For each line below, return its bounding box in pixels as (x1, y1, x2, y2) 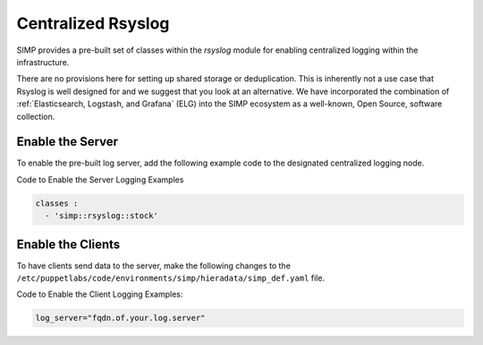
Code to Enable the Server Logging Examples (16, 174, 184, 185)
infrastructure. (16, 56, 70, 67)
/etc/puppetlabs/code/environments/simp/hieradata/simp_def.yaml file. (16, 273, 326, 283)
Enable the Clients (16, 237, 121, 252)
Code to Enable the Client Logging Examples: (16, 289, 183, 299)
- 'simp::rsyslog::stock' (45, 211, 158, 221)
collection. (16, 111, 55, 122)
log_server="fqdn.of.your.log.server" (35, 313, 206, 324)
